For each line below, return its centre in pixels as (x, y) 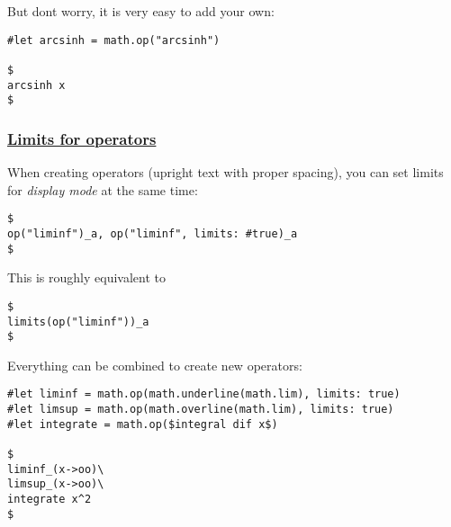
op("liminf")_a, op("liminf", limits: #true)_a (153, 233)
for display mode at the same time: (103, 189)
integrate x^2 (50, 499)
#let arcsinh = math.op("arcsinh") (114, 40)
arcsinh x (36, 85)
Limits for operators (82, 138)
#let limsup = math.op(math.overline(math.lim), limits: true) (201, 410)
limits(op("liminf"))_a (78, 322)
